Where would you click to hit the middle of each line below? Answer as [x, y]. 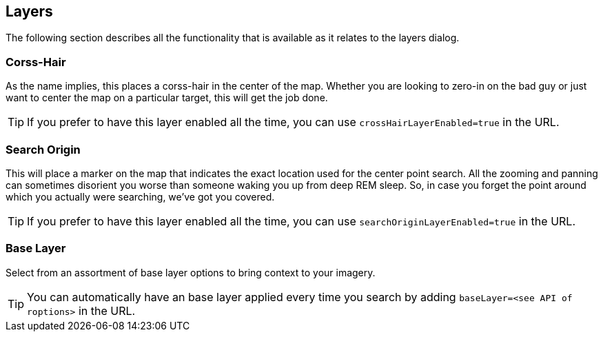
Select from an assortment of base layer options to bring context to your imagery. [191, 272]
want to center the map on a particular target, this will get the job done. [167, 98]
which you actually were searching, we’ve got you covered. [140, 196]
